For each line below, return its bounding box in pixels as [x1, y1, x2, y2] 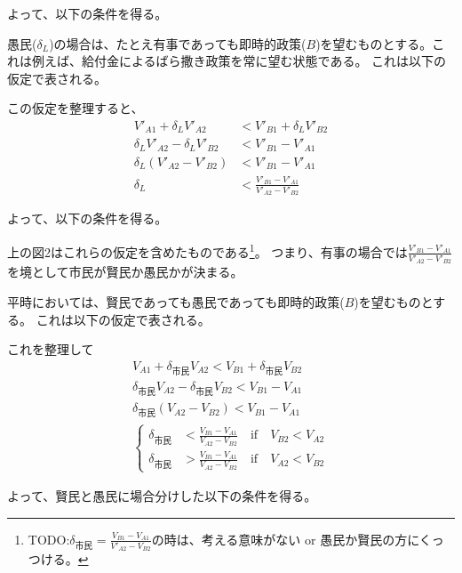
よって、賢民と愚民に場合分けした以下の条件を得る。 [7, 486, 317, 504]
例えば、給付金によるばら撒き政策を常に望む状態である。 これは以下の [31, 52, 447, 70]
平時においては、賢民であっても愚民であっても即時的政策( [7, 293, 345, 311]
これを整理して [7, 340, 94, 359]
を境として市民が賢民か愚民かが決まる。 [7, 262, 243, 281]
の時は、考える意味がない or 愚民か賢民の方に [151, 529, 419, 548]
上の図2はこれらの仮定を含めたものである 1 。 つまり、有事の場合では [7, 240, 408, 261]
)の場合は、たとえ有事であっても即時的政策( [49, 34, 307, 52]
